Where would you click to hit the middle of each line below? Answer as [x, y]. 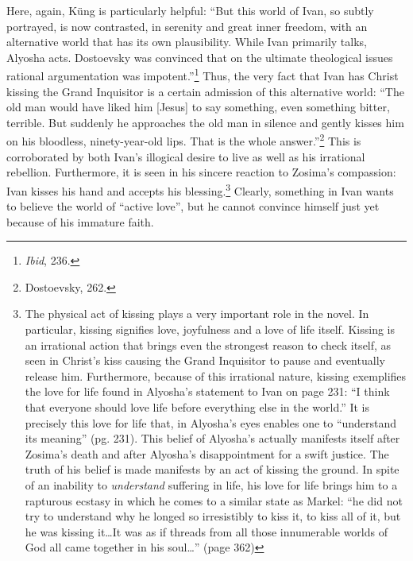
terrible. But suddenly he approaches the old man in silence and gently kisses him [205, 122]
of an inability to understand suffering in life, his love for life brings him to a [211, 485]
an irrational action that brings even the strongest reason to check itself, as [208, 344]
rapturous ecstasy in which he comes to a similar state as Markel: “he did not [214, 500]
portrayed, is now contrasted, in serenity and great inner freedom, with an [187, 26]
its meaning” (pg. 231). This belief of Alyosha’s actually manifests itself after [212, 438]
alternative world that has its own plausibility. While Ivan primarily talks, [187, 42]
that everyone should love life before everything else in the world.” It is [197, 407]
